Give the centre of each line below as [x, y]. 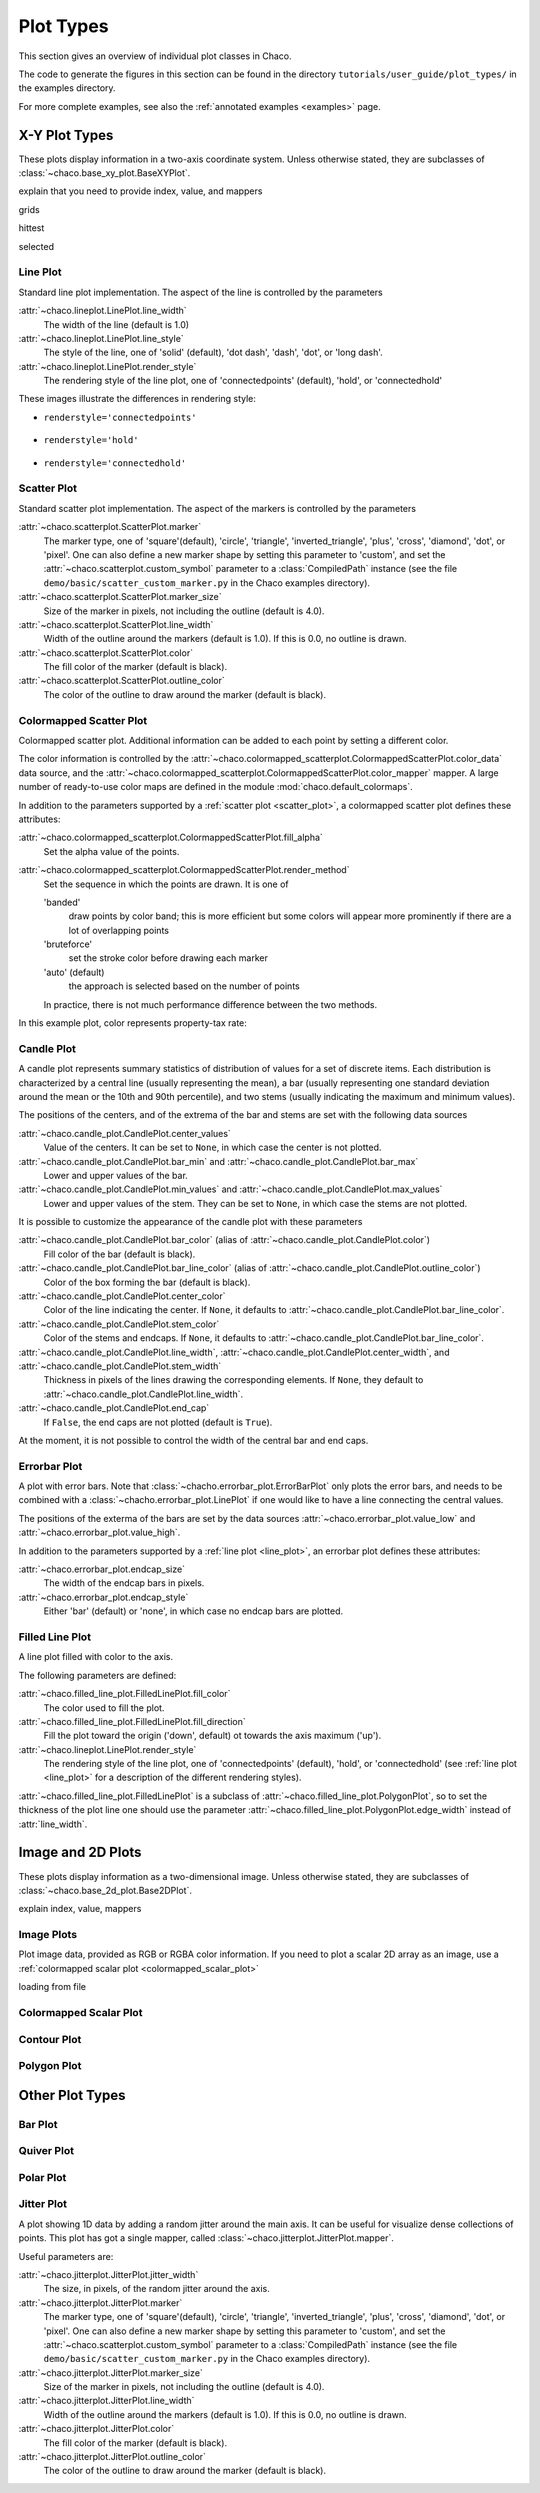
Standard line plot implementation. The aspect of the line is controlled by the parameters [201, 292]
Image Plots [48, 1935]
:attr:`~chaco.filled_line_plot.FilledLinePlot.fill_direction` [132, 1721]
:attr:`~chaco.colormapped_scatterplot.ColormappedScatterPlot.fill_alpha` [171, 837]
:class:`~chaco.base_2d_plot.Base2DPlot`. [105, 1890]
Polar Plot [42, 2177]
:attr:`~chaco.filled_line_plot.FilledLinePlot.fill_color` [124, 1694]
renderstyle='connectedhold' [115, 463]
